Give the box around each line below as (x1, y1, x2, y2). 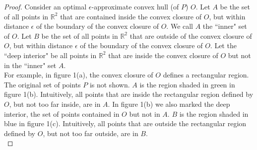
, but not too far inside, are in (9, 98, 101, 109)
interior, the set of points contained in (4, 108, 120, 119)
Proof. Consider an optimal (4, 1, 87, 11)
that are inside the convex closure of (108, 50, 218, 60)
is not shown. (89, 79, 130, 89)
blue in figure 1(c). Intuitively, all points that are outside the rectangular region (4, 118, 247, 129)
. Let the (210, 40, 237, 51)
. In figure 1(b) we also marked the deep (108, 98, 230, 109)
